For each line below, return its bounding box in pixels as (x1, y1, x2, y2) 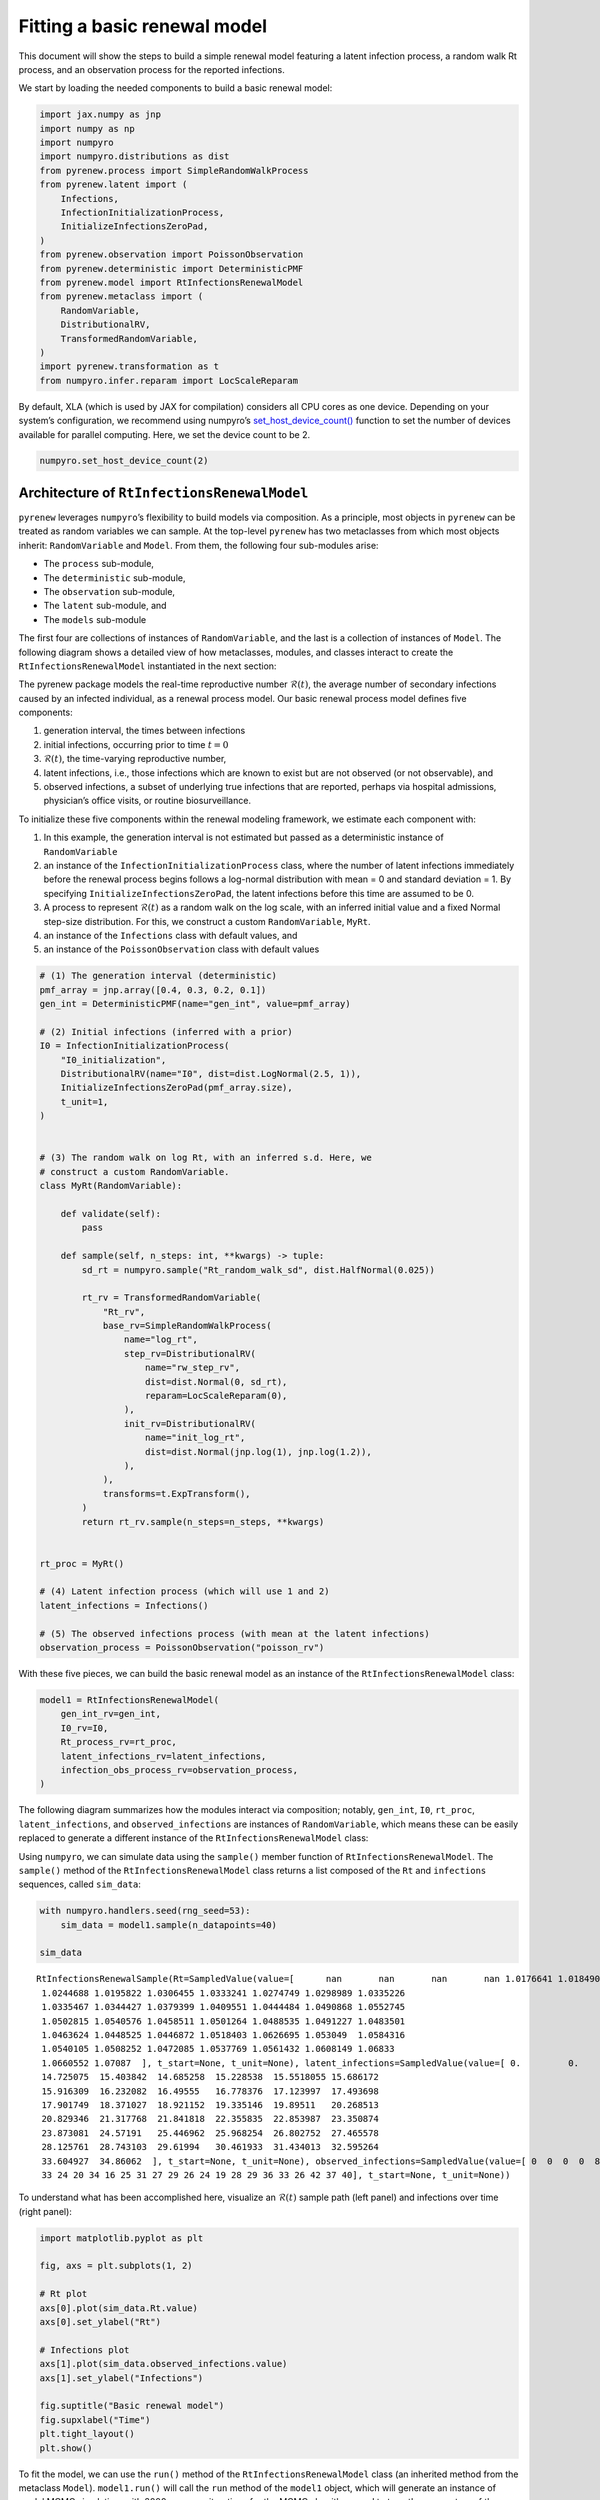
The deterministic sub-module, (43, 571, 186, 584)
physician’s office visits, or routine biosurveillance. (43, 795, 252, 807)
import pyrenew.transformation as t (39, 361, 220, 372)
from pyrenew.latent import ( (39, 179, 188, 190)
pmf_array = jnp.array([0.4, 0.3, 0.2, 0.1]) (39, 984, 267, 995)
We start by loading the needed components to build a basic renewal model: (18, 82, 333, 94)
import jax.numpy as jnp (39, 109, 162, 120)
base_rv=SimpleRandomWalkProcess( (102, 1320, 272, 1332)
